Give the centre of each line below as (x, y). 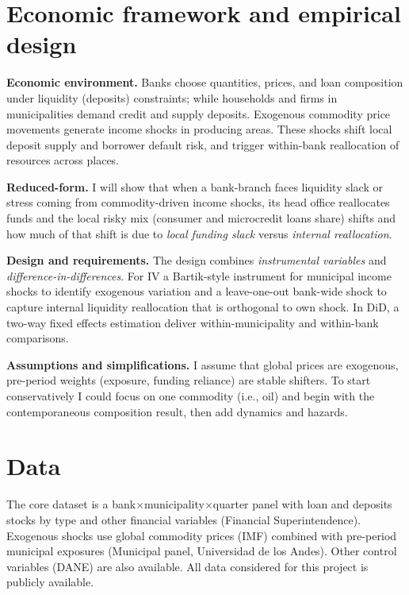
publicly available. (50, 582)
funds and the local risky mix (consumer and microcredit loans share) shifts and (201, 218)
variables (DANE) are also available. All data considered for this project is (187, 566)
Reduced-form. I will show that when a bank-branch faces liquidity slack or (195, 186)
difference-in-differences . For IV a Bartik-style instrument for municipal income (199, 275)
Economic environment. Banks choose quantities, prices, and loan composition (205, 82)
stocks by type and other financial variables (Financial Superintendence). (184, 519)
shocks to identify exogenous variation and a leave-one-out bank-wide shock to (197, 291)
